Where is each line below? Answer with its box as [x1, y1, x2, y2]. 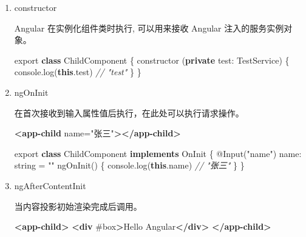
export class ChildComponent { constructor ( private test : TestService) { [14, 53, 290, 66]
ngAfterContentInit [14, 179, 86, 192]
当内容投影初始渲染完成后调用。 [14, 199, 142, 212]
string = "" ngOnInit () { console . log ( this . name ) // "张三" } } [14, 159, 245, 172]
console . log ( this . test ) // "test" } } [14, 65, 141, 78]
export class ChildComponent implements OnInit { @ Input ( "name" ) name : [14, 147, 302, 159]
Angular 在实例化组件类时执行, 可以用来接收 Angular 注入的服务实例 [14, 21, 284, 34]
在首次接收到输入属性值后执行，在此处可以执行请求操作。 [14, 106, 244, 119]
